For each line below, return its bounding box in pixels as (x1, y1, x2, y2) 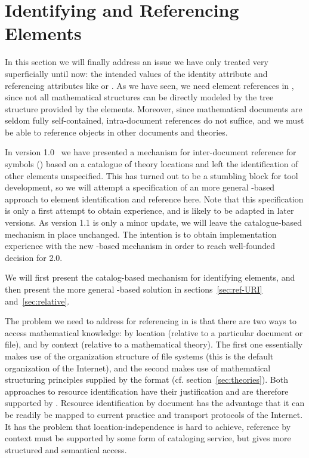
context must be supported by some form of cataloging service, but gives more (5, 432, 291, 444)
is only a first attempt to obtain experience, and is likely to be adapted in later (5, 204, 294, 217)
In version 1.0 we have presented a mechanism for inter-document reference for (5, 146, 296, 158)
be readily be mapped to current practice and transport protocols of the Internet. (5, 408, 303, 420)
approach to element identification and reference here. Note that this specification (5, 192, 304, 205)
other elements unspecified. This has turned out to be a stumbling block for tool (5, 169, 298, 182)
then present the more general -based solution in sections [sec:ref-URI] (5, 283, 262, 295)
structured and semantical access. (5, 443, 127, 456)
